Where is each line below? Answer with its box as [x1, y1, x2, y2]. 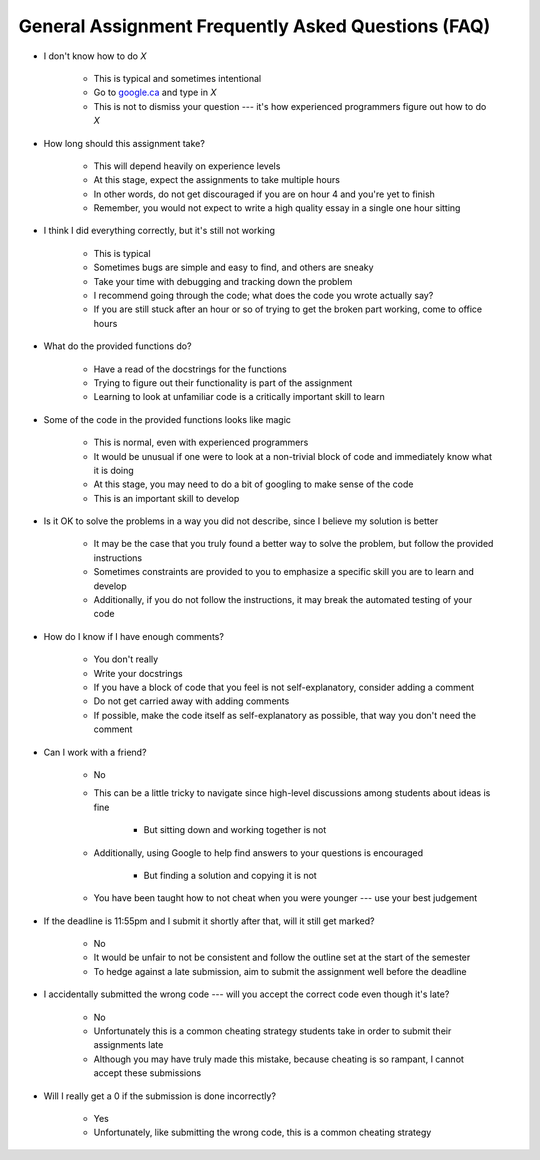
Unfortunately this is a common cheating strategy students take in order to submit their [93, 1025, 452, 1037]
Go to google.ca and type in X [93, 86, 217, 99]
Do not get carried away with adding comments [93, 695, 290, 707]
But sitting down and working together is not [143, 824, 327, 836]
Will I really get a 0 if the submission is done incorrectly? [43, 1090, 277, 1102]
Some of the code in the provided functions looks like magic [43, 413, 292, 425]
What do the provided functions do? [43, 340, 192, 352]
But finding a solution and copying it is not [143, 869, 317, 881]
